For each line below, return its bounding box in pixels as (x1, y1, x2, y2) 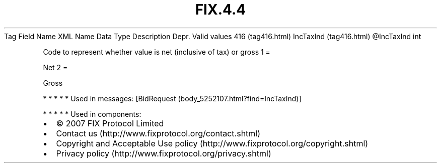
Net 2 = (43, 63, 68, 72)
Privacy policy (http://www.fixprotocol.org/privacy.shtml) (56, 148, 271, 158)
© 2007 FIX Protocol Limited (56, 118, 164, 128)
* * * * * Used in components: (43, 109, 141, 118)
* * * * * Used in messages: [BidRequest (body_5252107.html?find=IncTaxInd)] (43, 94, 302, 103)
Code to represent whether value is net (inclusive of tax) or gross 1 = (43, 47, 270, 56)
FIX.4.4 (195, 1, 246, 18)
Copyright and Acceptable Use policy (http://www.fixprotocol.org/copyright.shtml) (56, 138, 369, 148)
